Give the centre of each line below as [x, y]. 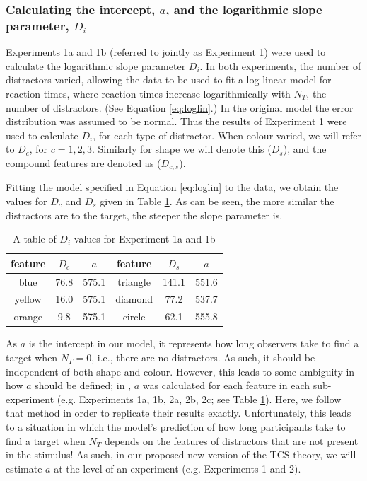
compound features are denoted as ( [83, 162]
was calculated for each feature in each [226, 385]
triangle [134, 281]
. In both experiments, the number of [280, 65]
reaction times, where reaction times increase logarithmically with [148, 93]
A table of [35, 239]
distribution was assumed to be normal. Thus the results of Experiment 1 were [176, 121]
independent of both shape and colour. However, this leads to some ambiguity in [180, 371]
